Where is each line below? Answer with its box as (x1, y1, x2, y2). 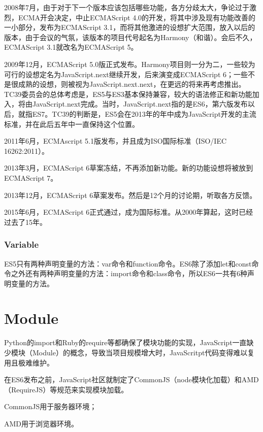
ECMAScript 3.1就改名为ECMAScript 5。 (4, 42, 138, 52)
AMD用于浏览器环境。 (4, 418, 79, 428)
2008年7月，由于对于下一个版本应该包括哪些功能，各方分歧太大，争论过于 (4, 2, 249, 12)
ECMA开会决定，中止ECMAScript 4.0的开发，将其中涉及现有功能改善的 (18, 12, 256, 22)
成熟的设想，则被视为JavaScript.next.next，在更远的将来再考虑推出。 (18, 79, 246, 89)
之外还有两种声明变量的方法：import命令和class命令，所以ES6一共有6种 (11, 268, 248, 279)
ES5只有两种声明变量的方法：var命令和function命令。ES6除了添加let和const (4, 258, 252, 269)
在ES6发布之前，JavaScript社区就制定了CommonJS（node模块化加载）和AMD (4, 374, 259, 385)
